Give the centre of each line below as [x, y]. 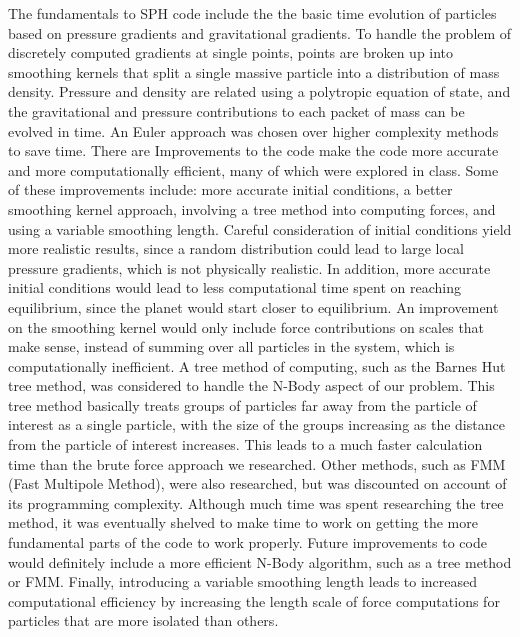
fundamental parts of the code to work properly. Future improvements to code [247, 542]
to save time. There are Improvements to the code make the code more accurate [253, 150]
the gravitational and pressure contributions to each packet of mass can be [236, 110]
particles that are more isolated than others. [143, 620]
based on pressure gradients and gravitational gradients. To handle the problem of [260, 32]
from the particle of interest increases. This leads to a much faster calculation [245, 444]
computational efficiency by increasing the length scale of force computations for [254, 600]
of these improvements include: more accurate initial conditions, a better [230, 189]
